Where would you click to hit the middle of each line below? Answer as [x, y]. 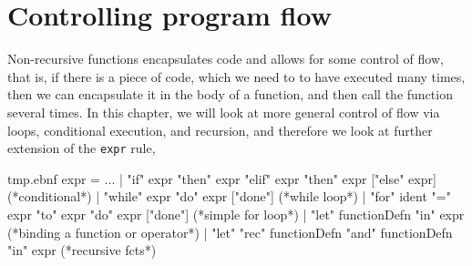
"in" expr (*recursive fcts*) [82, 250]
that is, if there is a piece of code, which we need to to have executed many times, [236, 76]
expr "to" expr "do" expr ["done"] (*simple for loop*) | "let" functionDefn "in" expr [236, 214]
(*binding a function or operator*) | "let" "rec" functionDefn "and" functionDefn [230, 232]
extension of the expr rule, [82, 148]
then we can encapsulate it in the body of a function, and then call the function [230, 94]
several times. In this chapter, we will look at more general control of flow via [224, 112]
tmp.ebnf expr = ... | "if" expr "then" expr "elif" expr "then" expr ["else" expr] [222, 178]
